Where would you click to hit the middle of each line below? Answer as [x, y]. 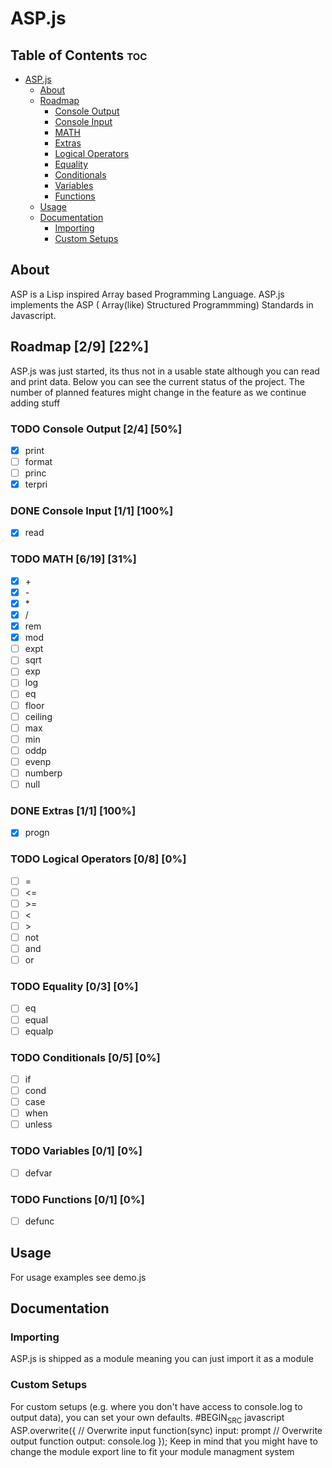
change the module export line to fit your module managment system [152, 1451]
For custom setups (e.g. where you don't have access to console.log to [156, 1406]
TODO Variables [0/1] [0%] [76, 1151]
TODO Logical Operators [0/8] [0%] [98, 859]
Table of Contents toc [79, 55]
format [38, 461]
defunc [39, 1221]
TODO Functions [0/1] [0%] [77, 1199]
